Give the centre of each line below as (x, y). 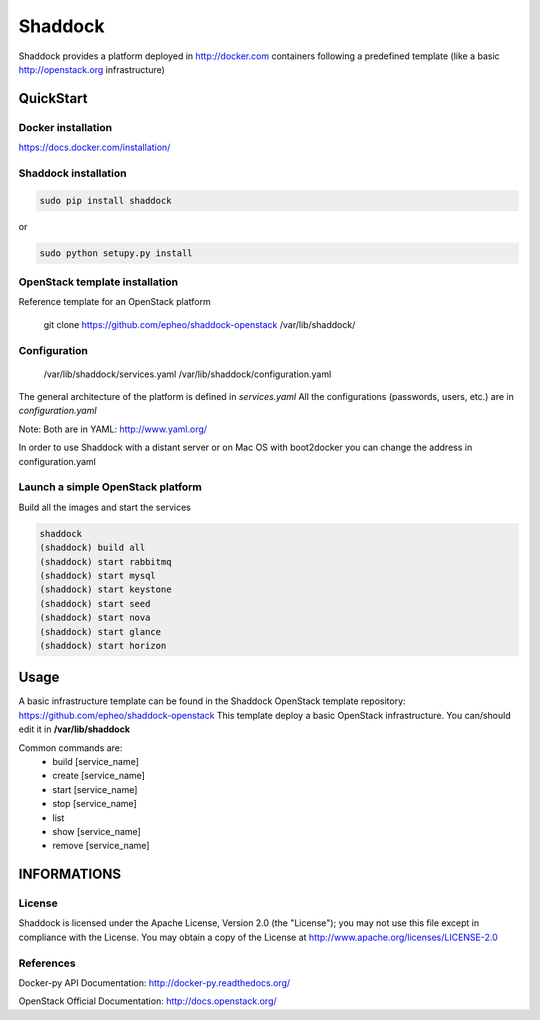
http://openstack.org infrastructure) (91, 69)
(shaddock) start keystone (105, 589)
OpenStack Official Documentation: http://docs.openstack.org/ (147, 1001)
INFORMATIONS (70, 874)
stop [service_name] (94, 804)
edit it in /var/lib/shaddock (74, 729)
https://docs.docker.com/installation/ (94, 147)
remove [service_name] (101, 846)
